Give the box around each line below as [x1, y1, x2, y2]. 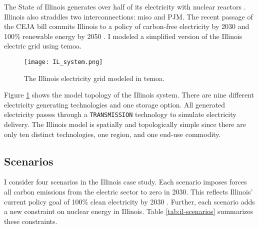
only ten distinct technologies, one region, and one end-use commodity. [4, 128, 221, 139]
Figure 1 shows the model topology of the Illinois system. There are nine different [4, 89, 254, 100]
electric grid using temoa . [4, 40, 81, 51]
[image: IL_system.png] [24, 58, 103, 65]
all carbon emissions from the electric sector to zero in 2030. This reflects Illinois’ [4, 186, 253, 197]
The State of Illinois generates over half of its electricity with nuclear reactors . [4, 1, 246, 11]
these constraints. [4, 215, 57, 226]
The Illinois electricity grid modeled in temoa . [24, 72, 164, 83]
